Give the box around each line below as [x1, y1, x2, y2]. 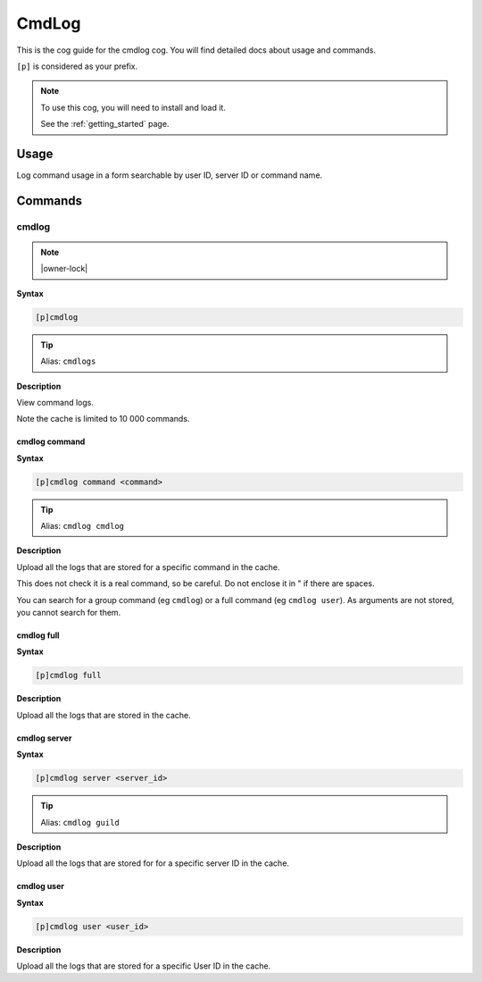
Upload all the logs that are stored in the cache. [16, 709, 191, 720]
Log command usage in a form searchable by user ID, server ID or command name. [16, 170, 323, 180]
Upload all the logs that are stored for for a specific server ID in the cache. [16, 858, 290, 869]
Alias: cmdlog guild [40, 817, 120, 827]
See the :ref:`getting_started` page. [40, 119, 170, 130]
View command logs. [16, 397, 94, 407]
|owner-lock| [40, 264, 88, 274]
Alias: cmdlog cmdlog [40, 521, 125, 532]
